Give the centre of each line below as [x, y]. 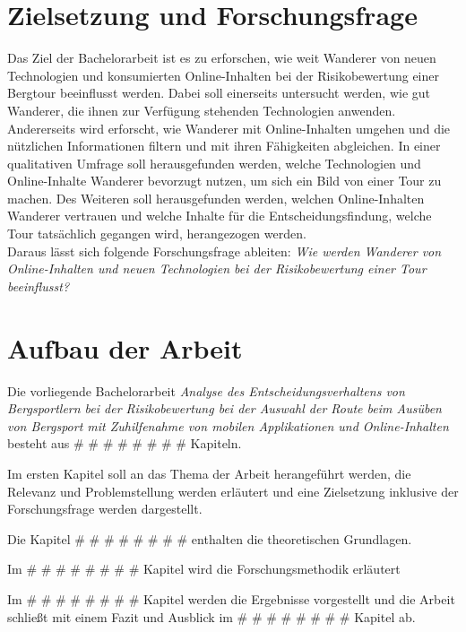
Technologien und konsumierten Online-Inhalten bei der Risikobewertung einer [223, 75]
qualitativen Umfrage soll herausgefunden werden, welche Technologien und [214, 163]
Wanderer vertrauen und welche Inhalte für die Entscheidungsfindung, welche [220, 216]
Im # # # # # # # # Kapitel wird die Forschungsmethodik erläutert [204, 569]
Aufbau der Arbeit [125, 347]
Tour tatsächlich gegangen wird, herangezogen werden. [157, 234]
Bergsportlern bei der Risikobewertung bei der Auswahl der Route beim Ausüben [224, 408]
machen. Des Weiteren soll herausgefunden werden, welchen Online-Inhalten [216, 198]
